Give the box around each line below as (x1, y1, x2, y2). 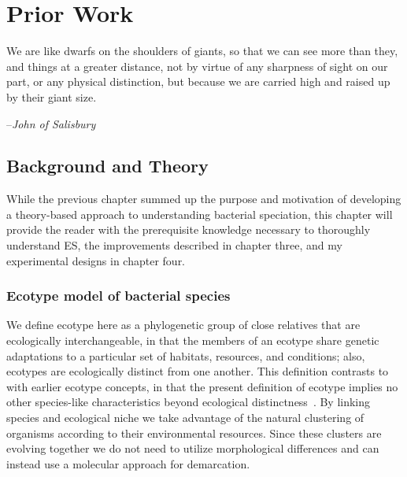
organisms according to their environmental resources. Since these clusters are (6, 424, 382, 441)
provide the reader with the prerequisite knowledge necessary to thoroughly (6, 221, 371, 238)
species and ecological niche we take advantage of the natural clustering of (6, 409, 364, 426)
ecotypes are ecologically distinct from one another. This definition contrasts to (6, 363, 389, 379)
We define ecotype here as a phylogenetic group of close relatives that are (6, 316, 361, 333)
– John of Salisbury (6, 115, 96, 131)
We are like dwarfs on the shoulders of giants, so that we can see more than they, (6, 43, 398, 59)
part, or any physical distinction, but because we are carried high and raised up (6, 73, 390, 90)
